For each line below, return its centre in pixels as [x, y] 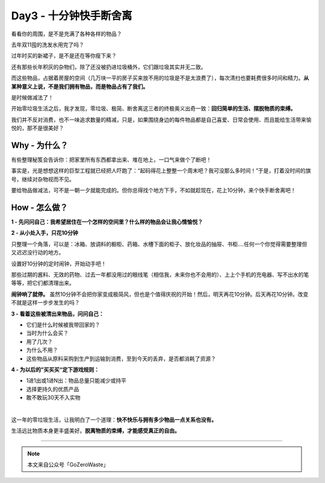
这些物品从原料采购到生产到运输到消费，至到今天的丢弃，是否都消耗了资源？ [121, 358]
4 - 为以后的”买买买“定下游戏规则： [55, 369]
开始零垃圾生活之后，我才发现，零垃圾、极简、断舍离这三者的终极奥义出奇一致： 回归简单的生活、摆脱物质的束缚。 [153, 109]
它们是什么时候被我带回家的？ [63, 324]
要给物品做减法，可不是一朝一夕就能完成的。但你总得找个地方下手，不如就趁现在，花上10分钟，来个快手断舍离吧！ [153, 191]
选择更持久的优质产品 [53, 389]
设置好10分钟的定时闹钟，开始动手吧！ [59, 264]
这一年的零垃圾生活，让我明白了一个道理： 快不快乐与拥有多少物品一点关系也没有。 [114, 420]
